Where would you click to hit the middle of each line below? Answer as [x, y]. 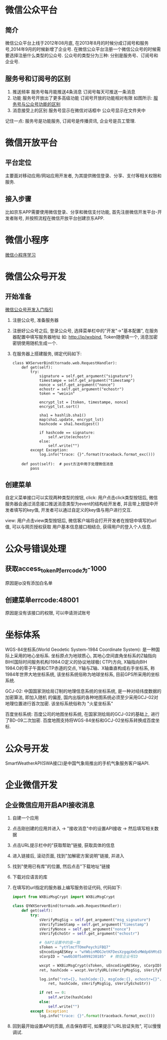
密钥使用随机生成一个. [35, 343]
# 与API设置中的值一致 [60, 943]
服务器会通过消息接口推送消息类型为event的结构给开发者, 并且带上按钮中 [80, 504]
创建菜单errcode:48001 [42, 600]
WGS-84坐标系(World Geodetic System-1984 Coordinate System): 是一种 [80, 650]
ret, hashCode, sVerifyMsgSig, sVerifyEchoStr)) [99, 984]
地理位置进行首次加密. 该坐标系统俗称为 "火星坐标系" [59, 703]
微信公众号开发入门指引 [29, 309]
